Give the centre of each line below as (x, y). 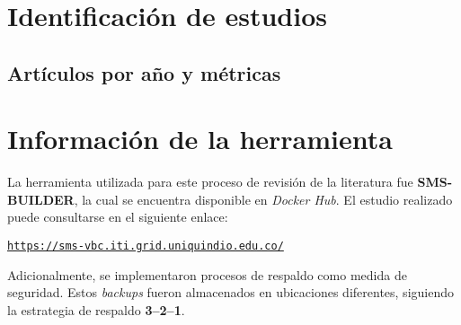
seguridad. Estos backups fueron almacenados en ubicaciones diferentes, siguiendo (230, 292)
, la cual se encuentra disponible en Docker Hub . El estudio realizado (263, 199)
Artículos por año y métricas (144, 72)
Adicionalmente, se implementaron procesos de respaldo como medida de (207, 274)
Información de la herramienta (200, 139)
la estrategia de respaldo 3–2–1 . (96, 309)
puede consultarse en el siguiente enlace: (118, 217)
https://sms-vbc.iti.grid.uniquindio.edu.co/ (146, 246)
